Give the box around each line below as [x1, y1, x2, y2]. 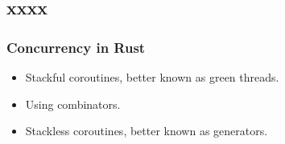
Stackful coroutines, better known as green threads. [25, 69, 279, 85]
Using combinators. [25, 95, 121, 112]
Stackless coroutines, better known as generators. [25, 122, 268, 139]
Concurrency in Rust [6, 37, 146, 57]
